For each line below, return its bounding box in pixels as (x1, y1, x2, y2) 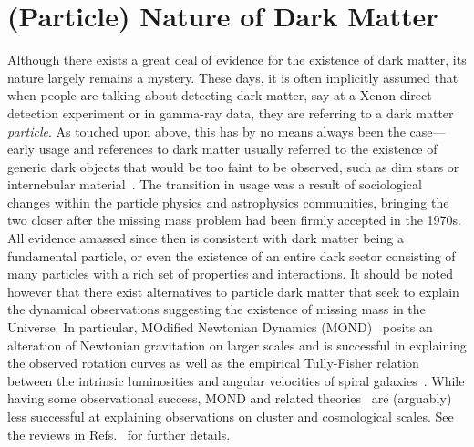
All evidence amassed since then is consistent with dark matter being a (7, 229, 404, 248)
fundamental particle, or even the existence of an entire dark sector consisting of (7, 246, 456, 265)
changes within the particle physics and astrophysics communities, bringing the (7, 192, 449, 211)
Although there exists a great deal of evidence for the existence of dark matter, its (7, 50, 467, 69)
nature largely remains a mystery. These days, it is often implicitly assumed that (7, 67, 459, 86)
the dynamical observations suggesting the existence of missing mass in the (7, 300, 426, 319)
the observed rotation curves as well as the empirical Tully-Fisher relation (7, 353, 419, 372)
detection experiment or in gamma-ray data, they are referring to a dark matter (7, 103, 454, 122)
